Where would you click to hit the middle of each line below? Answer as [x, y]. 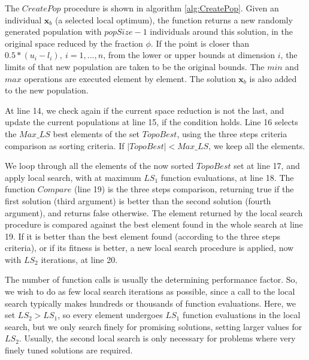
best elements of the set [96, 133]
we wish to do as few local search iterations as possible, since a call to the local [150, 291]
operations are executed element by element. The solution [130, 78]
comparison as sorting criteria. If [65, 145]
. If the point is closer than [200, 43]
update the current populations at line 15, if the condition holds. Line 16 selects [152, 122]
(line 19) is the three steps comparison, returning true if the [184, 189]
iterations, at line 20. [79, 259]
